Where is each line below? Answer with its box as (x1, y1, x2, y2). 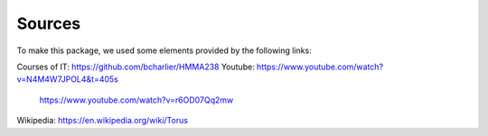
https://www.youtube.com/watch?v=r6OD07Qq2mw (39, 95, 234, 105)
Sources (16, 14, 81, 33)
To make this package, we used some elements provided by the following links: (16, 45, 312, 56)
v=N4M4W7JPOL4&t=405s (16, 74, 119, 85)
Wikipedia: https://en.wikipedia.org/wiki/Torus (16, 115, 189, 126)
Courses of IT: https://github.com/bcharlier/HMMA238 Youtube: (16, 61, 255, 72)
